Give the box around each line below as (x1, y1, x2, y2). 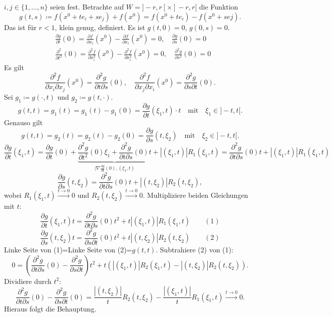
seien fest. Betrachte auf (50, 2, 124, 12)
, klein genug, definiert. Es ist (55, 22, 145, 32)
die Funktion (199, 2, 238, 12)
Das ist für (4, 22, 37, 32)
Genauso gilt (4, 117, 43, 127)
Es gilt (4, 62, 24, 73)
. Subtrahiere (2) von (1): (156, 244, 233, 254)
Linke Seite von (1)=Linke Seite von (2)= (4, 244, 132, 254)
